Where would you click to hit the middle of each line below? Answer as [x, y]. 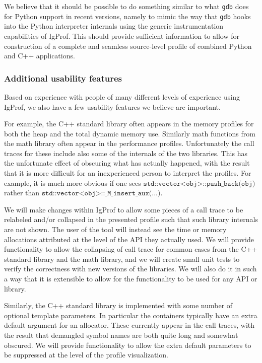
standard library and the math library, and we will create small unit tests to [122, 259]
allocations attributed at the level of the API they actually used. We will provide [129, 239]
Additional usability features [63, 78]
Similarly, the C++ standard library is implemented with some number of [118, 305]
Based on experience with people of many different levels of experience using [122, 96]
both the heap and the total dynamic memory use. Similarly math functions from [130, 133]
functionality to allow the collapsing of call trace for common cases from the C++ [131, 249]
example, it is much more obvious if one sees [73, 183]
